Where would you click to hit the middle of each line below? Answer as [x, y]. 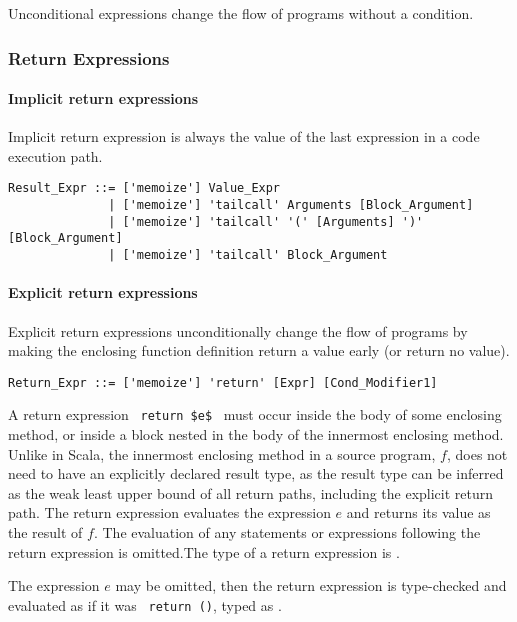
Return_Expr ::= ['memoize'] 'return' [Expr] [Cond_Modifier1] [223, 382]
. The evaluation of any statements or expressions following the [287, 531]
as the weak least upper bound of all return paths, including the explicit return [251, 492]
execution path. [55, 155]
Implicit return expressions [103, 98]
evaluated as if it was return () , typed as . [145, 604]
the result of [45, 531]
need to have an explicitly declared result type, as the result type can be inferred [256, 473]
